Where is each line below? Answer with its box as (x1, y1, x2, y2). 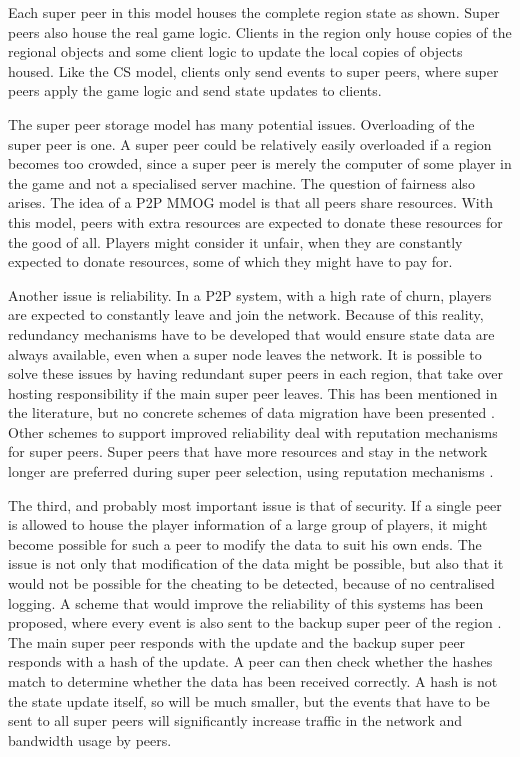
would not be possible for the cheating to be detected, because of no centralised (8, 573, 495, 594)
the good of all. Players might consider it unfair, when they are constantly (8, 231, 463, 252)
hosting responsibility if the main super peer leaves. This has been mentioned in (8, 382, 498, 403)
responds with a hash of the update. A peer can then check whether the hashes (8, 651, 493, 672)
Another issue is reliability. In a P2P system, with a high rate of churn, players (8, 284, 492, 305)
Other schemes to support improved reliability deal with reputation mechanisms (8, 421, 498, 442)
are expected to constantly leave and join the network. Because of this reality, (8, 304, 484, 325)
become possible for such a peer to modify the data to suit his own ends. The (8, 533, 482, 554)
